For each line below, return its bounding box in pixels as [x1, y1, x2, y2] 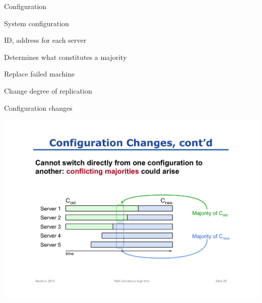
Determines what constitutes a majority [4, 51, 127, 62]
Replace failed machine [4, 68, 75, 79]
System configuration [4, 18, 69, 28]
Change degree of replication [4, 85, 92, 96]
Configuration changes [4, 102, 73, 113]
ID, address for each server [4, 35, 87, 45]
